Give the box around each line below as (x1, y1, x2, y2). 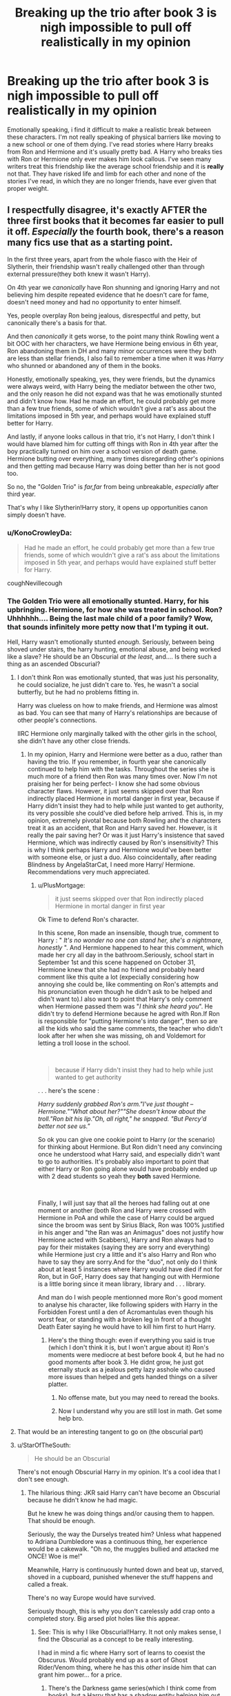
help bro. (58, 1414, 84, 1423)
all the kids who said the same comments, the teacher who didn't (37, 1024, 223, 1033)
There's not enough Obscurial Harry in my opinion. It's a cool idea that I (17, 1468, 221, 1476)
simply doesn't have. (7, 510, 67, 519)
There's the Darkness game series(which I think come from (48, 1684, 217, 1693)
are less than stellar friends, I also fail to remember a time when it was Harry (7, 354, 224, 362)
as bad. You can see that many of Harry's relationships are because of (17, 709, 218, 717)
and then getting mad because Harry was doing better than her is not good (7, 461, 221, 470)
